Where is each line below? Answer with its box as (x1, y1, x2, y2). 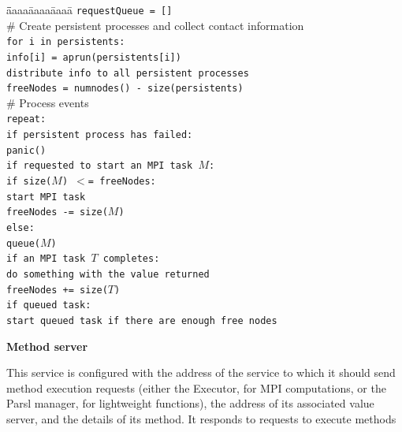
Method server (6, 337, 88, 354)
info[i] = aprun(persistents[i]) (6, 51, 181, 63)
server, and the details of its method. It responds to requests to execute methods (6, 411, 396, 427)
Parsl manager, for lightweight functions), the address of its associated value (6, 395, 374, 412)
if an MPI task (6, 253, 86, 265)
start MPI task (6, 191, 86, 203)
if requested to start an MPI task (6, 160, 193, 172)
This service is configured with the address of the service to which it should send (6, 364, 396, 381)
